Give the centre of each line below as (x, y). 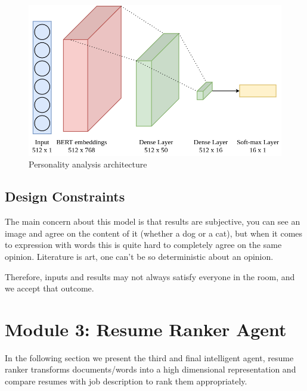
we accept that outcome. (49, 288)
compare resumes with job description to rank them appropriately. (126, 381)
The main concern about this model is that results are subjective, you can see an (153, 221)
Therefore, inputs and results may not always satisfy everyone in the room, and (150, 276)
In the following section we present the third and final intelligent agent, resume (149, 357)
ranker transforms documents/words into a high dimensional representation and (151, 369)
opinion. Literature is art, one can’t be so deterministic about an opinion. (139, 256)
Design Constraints (65, 196)
